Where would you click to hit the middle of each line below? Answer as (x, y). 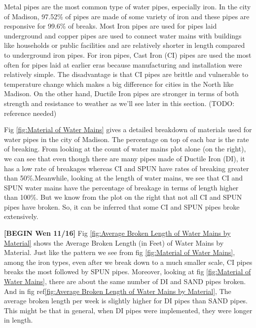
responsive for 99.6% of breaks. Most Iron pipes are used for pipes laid (110, 26)
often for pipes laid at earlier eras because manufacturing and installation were (123, 64)
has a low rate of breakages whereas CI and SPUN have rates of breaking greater (127, 168)
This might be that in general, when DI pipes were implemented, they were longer (128, 310)
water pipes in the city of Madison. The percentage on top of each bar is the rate (127, 139)
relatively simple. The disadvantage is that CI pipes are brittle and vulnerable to (126, 74)
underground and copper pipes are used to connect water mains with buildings (123, 35)
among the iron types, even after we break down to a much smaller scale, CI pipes (128, 262)
